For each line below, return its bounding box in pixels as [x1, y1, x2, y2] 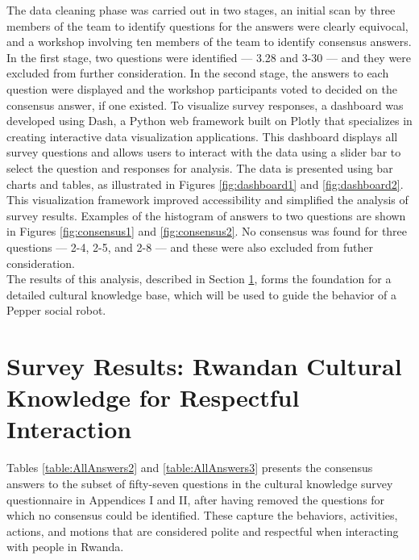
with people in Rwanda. [6, 538, 124, 555]
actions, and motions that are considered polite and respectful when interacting [6, 522, 399, 539]
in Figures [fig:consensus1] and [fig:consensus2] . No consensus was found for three [6, 223, 408, 240]
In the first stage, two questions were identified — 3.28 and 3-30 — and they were [6, 48, 412, 65]
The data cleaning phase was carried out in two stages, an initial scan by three [6, 2, 396, 18]
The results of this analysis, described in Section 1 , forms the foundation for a [6, 270, 392, 287]
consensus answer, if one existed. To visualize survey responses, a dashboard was [6, 96, 404, 113]
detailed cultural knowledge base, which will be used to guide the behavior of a [6, 286, 397, 303]
